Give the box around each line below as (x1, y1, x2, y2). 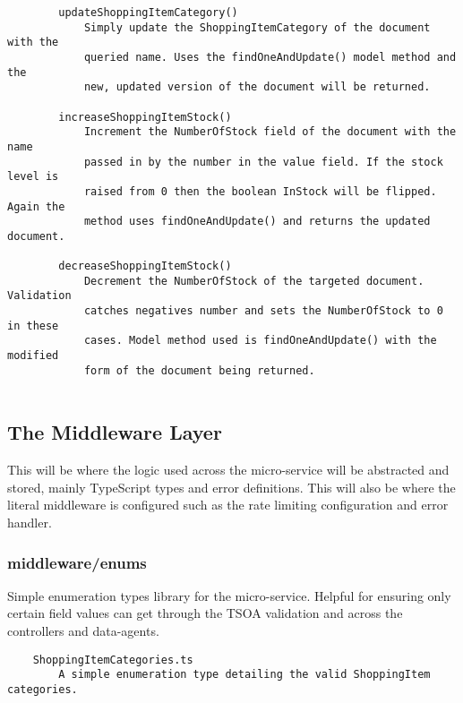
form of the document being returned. (83, 364, 315, 377)
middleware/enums (7, 551, 147, 573)
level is (7, 170, 59, 184)
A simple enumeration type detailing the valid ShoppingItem (58, 668, 431, 682)
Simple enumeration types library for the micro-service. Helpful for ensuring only (7, 586, 451, 604)
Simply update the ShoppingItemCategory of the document (83, 21, 431, 34)
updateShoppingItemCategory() (58, 6, 238, 19)
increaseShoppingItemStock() (58, 110, 232, 124)
